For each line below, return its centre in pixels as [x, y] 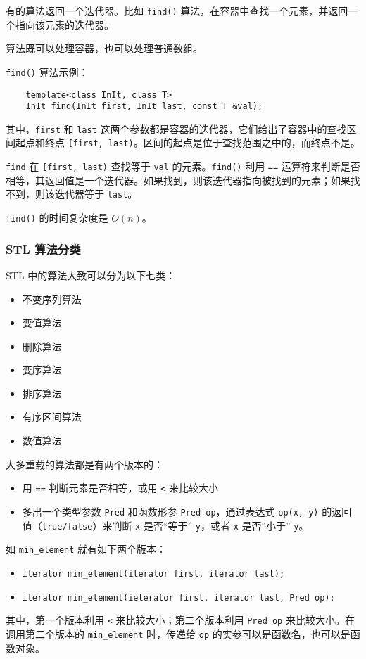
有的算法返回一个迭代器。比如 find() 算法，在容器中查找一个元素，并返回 [177, 11]
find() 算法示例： [47, 71]
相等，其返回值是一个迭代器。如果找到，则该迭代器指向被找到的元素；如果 [178, 180]
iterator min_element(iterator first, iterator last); [153, 574]
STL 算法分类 [43, 249]
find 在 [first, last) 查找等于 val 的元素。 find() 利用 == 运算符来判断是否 [183, 166]
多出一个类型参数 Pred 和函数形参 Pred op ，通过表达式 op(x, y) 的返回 [187, 511]
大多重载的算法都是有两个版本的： [84, 464]
